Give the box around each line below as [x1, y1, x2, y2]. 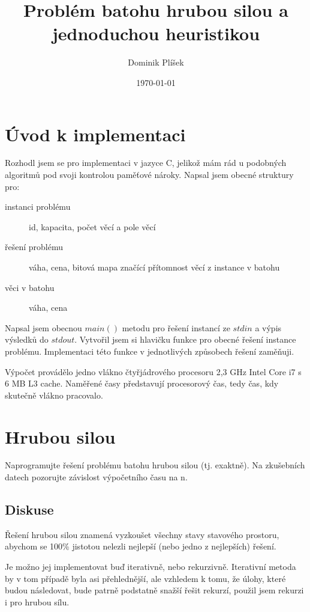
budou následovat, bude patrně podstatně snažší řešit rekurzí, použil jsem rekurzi [5, 584, 304, 596]
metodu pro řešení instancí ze [122, 321, 230, 334]
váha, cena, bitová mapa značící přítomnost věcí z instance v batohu [29, 261, 280, 273]
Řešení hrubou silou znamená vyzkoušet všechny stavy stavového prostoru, [5, 528, 279, 540]
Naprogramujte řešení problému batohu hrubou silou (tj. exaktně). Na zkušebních [5, 459, 305, 471]
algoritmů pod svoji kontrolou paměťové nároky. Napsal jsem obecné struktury [5, 168, 294, 181]
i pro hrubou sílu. [5, 595, 70, 608]
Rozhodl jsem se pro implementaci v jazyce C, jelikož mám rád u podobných [5, 156, 287, 169]
